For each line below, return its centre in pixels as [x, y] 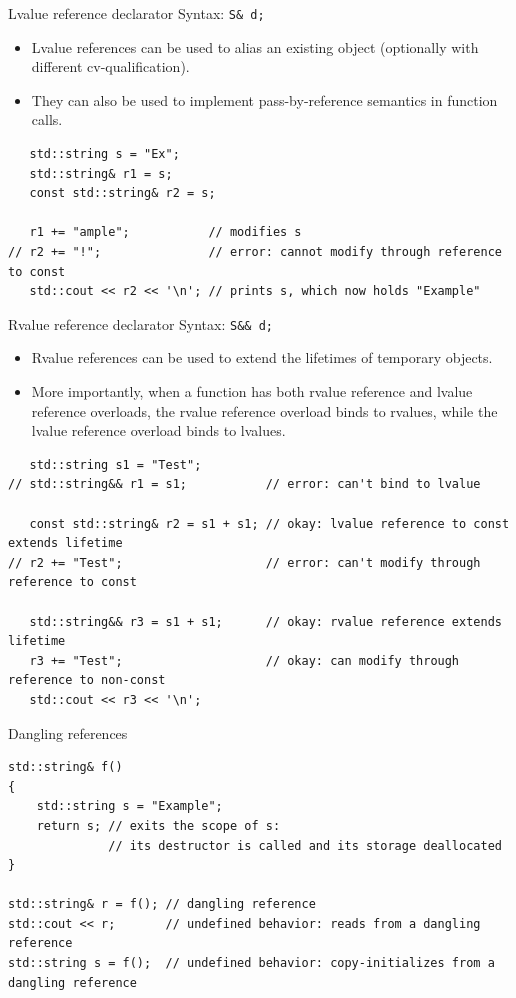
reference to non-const [87, 680]
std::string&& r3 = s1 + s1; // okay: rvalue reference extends [265, 621]
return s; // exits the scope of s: [158, 825]
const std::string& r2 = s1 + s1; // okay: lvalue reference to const [269, 523]
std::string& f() [65, 767]
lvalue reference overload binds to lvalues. [158, 430]
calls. [47, 119]
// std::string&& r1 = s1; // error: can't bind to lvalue [244, 484]
